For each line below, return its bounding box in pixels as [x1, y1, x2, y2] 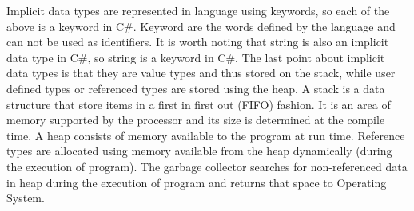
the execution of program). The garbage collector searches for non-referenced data [6, 158, 408, 174]
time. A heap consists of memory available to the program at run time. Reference [6, 127, 405, 143]
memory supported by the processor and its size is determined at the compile [6, 111, 385, 128]
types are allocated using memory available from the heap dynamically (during [6, 143, 392, 159]
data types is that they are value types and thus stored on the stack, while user [6, 64, 396, 81]
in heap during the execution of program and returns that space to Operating [6, 174, 387, 190]
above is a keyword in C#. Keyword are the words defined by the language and [6, 18, 396, 34]
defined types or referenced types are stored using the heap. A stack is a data [6, 80, 385, 96]
